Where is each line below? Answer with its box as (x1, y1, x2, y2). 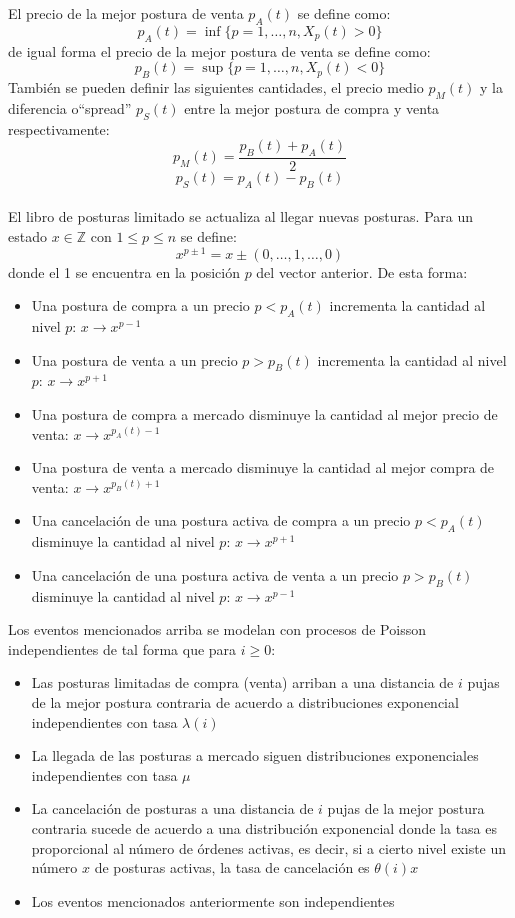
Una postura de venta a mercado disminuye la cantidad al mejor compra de (31, 457, 495, 478)
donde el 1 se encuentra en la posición (8, 261, 240, 282)
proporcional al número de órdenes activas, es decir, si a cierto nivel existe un (31, 837, 507, 858)
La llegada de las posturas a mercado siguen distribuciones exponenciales (31, 745, 479, 766)
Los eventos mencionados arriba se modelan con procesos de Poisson (8, 619, 426, 640)
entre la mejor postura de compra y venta (184, 97, 440, 118)
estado (8, 225, 47, 246)
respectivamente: (8, 118, 110, 139)
